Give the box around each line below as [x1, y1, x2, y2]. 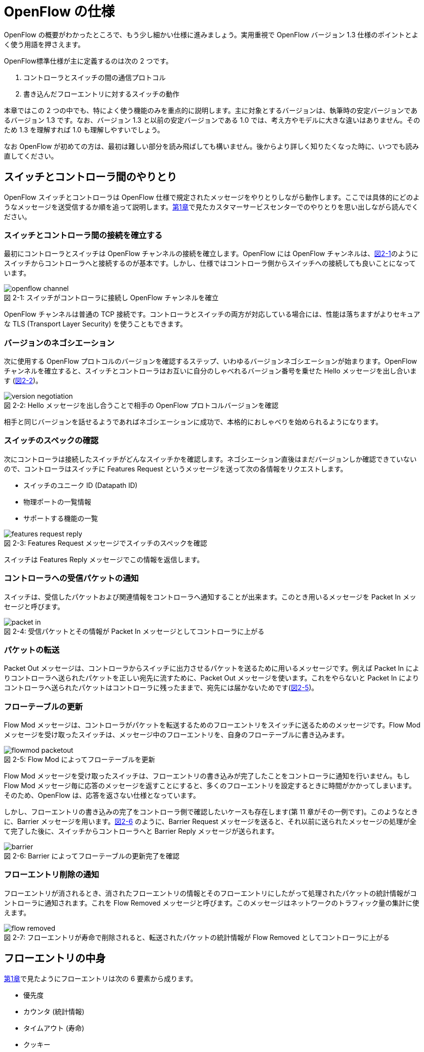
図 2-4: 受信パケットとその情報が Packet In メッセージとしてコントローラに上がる [4, 627, 265, 635]
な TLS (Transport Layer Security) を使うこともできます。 [4, 320, 187, 328]
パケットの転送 [4, 645, 60, 655]
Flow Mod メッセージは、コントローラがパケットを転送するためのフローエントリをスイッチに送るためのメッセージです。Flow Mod [4, 721, 421, 729]
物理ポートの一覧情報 [23, 497, 91, 506]
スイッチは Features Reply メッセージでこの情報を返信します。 [4, 555, 204, 564]
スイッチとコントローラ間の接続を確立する [4, 230, 163, 240]
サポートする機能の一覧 [23, 514, 98, 522]
